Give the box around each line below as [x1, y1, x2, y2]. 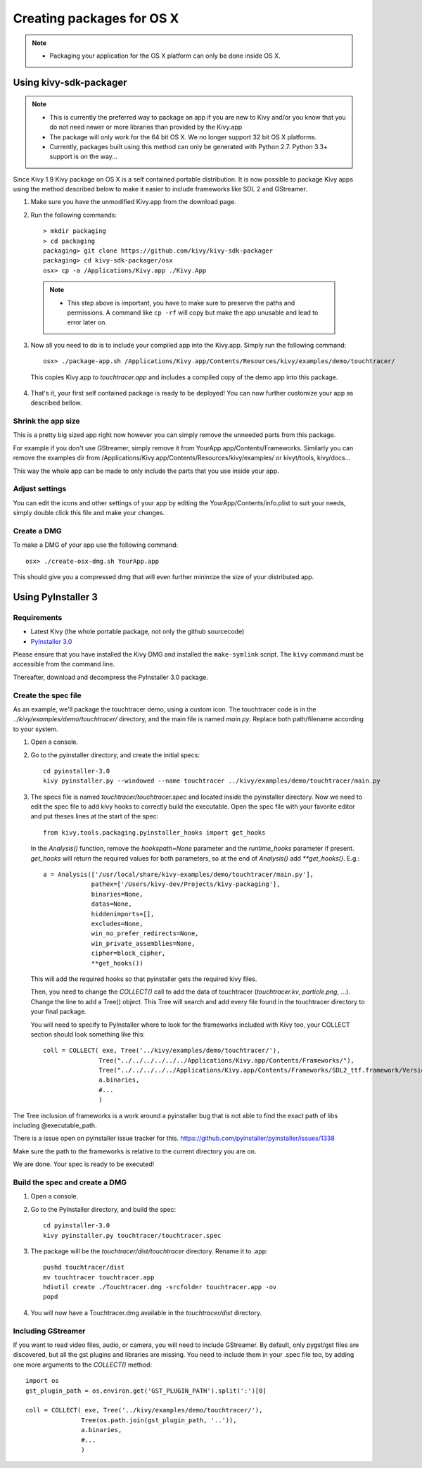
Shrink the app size [13, 416, 80, 426]
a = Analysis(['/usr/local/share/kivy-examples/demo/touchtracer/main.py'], [43, 871, 314, 879]
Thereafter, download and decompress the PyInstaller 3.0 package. [13, 673, 209, 681]
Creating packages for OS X [13, 11, 179, 26]
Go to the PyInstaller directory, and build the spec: [30, 1205, 177, 1213]
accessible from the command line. [13, 660, 115, 669]
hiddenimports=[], [91, 910, 155, 918]
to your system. [13, 725, 58, 733]
